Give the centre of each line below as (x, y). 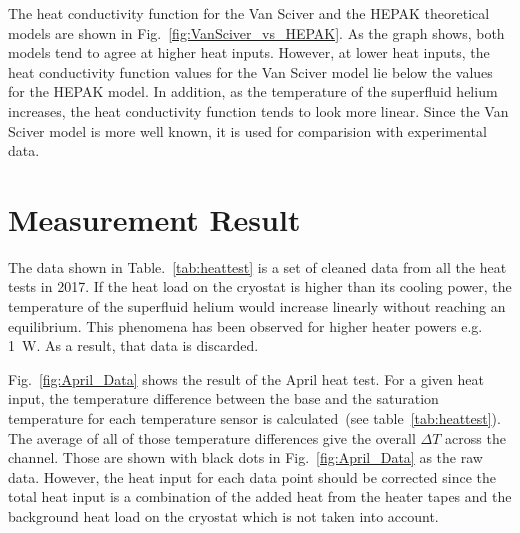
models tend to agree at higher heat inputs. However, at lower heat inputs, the (249, 52)
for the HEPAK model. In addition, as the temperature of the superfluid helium (253, 91)
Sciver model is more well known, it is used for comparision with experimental (247, 130)
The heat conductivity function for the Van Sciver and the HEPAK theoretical (249, 13)
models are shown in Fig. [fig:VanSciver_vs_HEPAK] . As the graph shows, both (256, 32)
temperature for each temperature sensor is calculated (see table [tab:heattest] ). (254, 418)
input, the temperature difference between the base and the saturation (223, 398)
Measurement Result (154, 218)
